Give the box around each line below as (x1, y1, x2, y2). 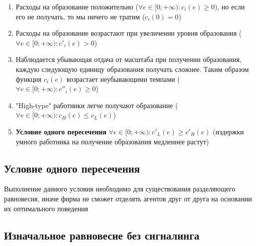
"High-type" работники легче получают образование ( (15, 100, 178, 110)
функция (15, 73, 42, 84)
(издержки (213, 126, 244, 136)
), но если (214, 1, 245, 11)
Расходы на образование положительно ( (15, 1, 139, 11)
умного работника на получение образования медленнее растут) (15, 136, 209, 146)
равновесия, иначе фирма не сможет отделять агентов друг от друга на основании (4, 193, 252, 203)
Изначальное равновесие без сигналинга (4, 227, 199, 243)
